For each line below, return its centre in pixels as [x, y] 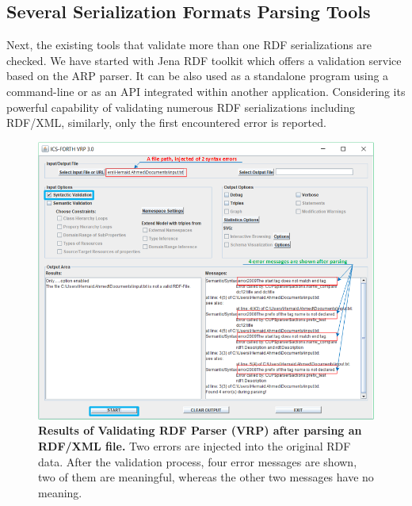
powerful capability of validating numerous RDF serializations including [181, 107]
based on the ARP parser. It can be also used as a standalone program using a [198, 76]
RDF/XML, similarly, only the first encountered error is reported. [166, 123]
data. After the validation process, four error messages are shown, [198, 461]
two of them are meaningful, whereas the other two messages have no [206, 477]
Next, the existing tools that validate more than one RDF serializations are [189, 45]
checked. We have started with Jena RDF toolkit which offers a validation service [204, 60]
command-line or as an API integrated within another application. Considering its [206, 91]
